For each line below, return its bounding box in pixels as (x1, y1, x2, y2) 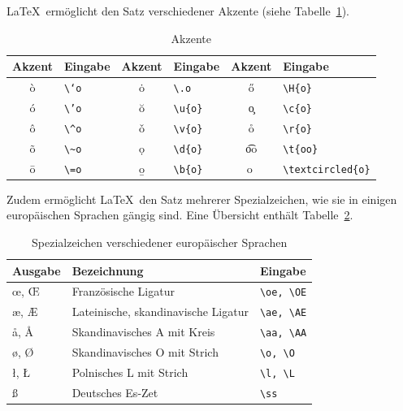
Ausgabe (12, 262, 61, 279)
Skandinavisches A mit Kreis (71, 323, 215, 340)
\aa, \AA (259, 327, 307, 340)
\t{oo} (283, 143, 318, 155)
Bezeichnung (71, 262, 144, 279)
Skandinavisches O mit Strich (71, 344, 219, 361)
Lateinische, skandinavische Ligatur (71, 303, 249, 320)
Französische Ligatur (71, 283, 175, 300)
